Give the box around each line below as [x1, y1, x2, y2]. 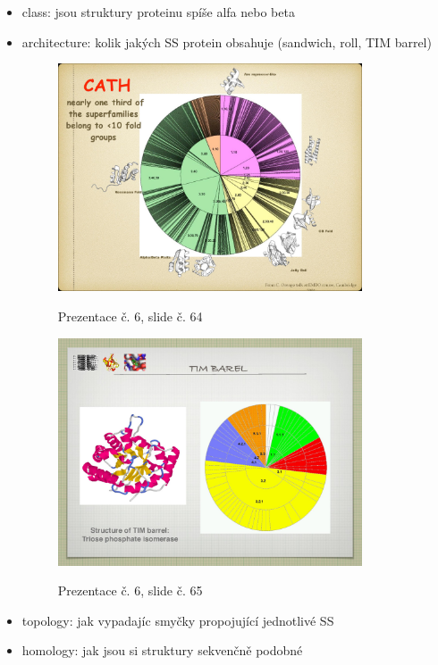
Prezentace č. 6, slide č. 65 [57, 581, 203, 600]
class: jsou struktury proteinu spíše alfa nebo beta [21, 3, 295, 21]
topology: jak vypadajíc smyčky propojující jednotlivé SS [21, 611, 334, 629]
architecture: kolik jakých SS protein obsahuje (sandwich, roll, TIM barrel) [21, 32, 432, 51]
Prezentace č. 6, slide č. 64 [57, 306, 203, 325]
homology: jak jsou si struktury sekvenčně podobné [21, 641, 303, 660]
